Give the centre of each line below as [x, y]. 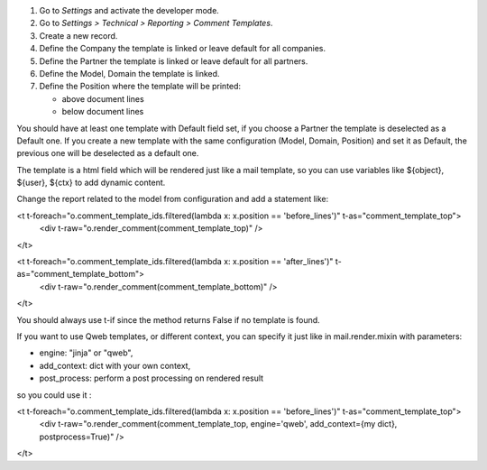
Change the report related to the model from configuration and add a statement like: [173, 199]
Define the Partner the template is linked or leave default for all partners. [174, 61]
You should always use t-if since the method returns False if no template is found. [168, 319]
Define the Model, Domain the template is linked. [129, 73]
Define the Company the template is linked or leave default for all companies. [183, 49]
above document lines [103, 98]
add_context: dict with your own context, [115, 365]
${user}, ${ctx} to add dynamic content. [91, 183]
